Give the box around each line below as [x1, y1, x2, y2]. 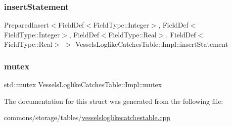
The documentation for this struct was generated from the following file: [4, 95, 223, 106]
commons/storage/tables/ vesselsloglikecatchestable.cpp [4, 112, 171, 123]
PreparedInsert [4, 20, 49, 30]
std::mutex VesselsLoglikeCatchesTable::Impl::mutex [4, 79, 162, 90]
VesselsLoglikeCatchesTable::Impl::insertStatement [75, 39, 228, 49]
